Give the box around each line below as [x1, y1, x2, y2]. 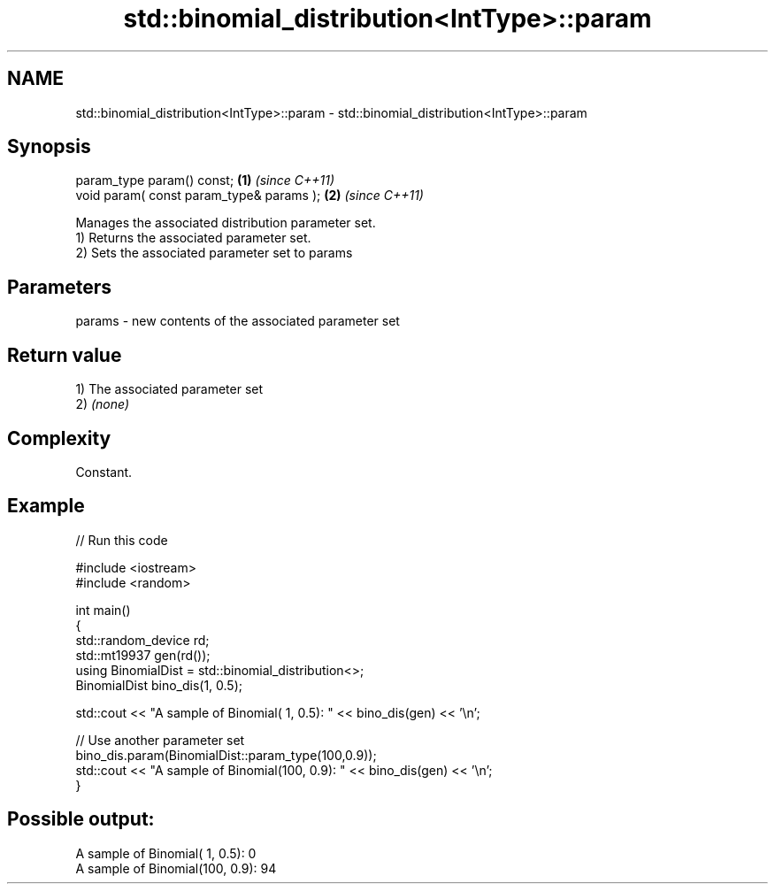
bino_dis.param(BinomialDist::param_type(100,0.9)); [75, 747, 377, 763]
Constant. [75, 464, 133, 480]
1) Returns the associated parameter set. [75, 230, 311, 246]
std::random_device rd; [75, 632, 210, 648]
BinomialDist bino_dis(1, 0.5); [75, 677, 243, 693]
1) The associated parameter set [75, 381, 264, 397]
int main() [75, 602, 131, 618]
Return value [7, 343, 122, 366]
